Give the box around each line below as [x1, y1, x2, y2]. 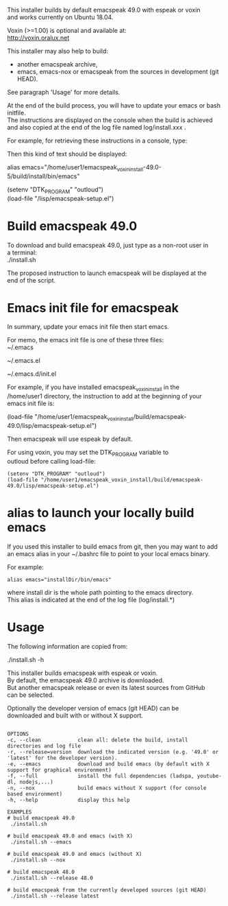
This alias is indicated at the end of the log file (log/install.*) [7, 595, 175, 604]
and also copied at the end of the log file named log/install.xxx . [7, 123, 186, 131]
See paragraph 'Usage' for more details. [7, 88, 121, 96]
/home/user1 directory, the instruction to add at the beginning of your [7, 392, 202, 401]
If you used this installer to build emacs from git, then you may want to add [7, 542, 218, 551]
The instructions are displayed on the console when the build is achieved [7, 116, 213, 124]
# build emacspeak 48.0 [7, 868, 75, 875]
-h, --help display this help [7, 796, 130, 803]
